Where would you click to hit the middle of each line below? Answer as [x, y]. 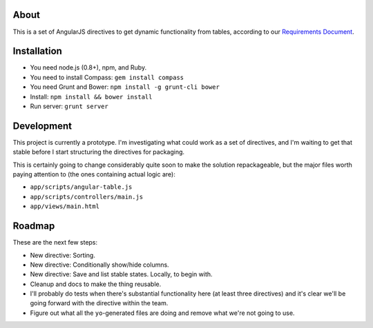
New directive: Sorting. [63, 255]
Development [42, 126]
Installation [37, 51]
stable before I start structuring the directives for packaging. [99, 152]
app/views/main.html [65, 206]
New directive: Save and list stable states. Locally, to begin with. [122, 274]
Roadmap [34, 226]
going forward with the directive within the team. [99, 303]
